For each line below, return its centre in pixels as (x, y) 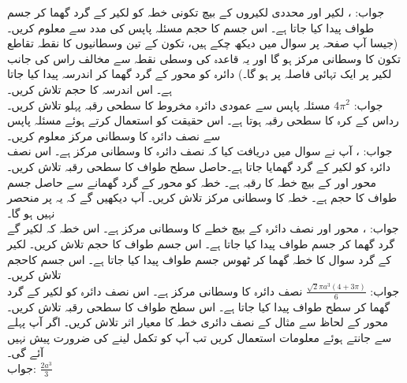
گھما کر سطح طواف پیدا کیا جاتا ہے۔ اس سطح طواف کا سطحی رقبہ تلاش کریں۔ (199, 306)
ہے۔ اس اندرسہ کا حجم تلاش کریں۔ (90, 89)
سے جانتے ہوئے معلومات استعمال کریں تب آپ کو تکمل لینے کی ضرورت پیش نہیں (200, 337)
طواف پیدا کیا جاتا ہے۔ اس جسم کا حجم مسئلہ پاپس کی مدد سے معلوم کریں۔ (191, 27)
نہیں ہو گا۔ (31, 212)
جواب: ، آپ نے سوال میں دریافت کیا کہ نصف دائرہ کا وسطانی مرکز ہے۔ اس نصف (200, 151)
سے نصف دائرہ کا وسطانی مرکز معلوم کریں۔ (114, 135)
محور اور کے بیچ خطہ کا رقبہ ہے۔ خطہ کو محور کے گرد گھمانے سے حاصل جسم (192, 182)
